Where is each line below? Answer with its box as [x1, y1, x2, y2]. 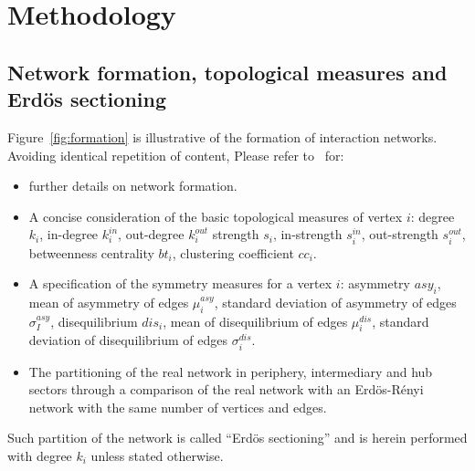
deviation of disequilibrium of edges [28, 330, 228, 350]
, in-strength [272, 225, 343, 244]
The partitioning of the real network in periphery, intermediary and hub [28, 361, 433, 381]
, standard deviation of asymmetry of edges [214, 292, 457, 311]
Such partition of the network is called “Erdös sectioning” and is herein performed [7, 428, 468, 447]
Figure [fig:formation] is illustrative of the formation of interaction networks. [7, 127, 438, 146]
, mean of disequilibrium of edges [163, 311, 348, 330]
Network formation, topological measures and [7, 58, 448, 86]
